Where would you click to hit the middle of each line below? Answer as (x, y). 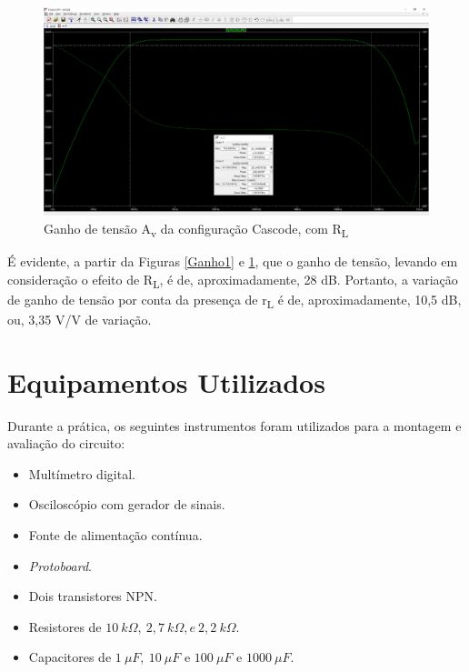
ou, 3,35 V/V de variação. (80, 319)
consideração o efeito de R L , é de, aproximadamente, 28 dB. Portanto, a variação (233, 280)
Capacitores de (70, 657)
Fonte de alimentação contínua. (115, 535)
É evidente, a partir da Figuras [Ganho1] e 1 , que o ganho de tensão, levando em (233, 261)
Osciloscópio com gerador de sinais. (127, 504)
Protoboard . (60, 565)
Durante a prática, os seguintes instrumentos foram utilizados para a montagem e (234, 425)
